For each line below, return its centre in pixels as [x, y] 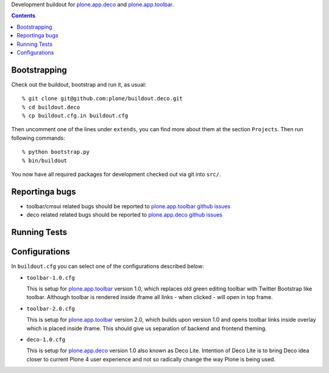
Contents [23, 16]
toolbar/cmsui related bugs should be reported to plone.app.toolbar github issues [129, 206]
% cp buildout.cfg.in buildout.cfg [75, 116]
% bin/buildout [45, 161]
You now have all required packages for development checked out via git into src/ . [116, 174]
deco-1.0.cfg [46, 339]
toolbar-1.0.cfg [51, 277]
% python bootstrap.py [56, 152]
